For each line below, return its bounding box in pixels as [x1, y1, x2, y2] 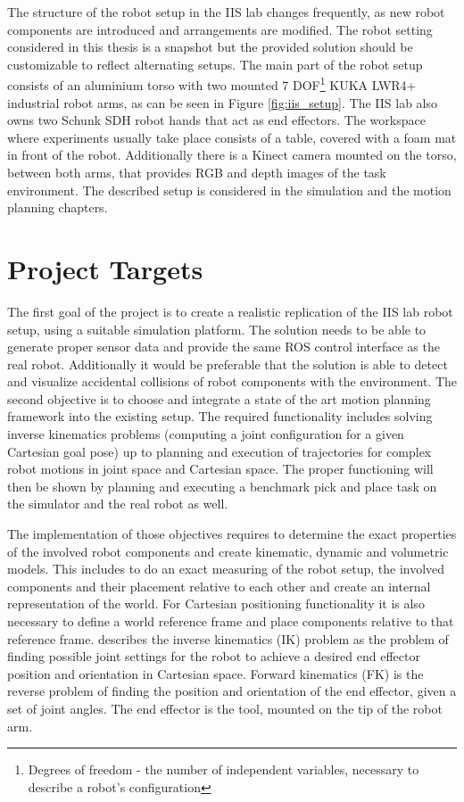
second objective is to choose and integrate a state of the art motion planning [7, 389, 431, 408]
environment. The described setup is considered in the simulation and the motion [7, 180, 452, 199]
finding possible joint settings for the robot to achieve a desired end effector [7, 647, 420, 666]
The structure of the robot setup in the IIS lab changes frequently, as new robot [7, 3, 445, 21]
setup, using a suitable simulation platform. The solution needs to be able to [7, 319, 427, 338]
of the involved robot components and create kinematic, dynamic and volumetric [7, 542, 449, 560]
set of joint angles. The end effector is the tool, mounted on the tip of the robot [7, 699, 443, 717]
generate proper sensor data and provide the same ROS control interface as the [7, 337, 440, 356]
